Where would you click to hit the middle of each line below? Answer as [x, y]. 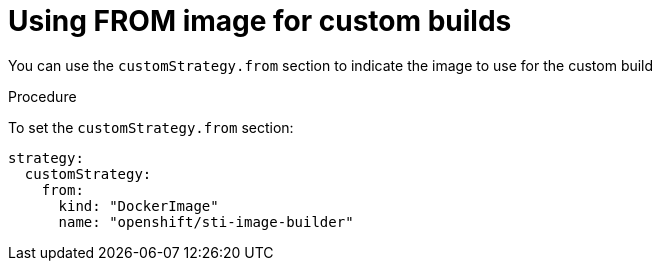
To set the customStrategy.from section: [151, 127]
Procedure [42, 96]
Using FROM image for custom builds [260, 21]
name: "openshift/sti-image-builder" [206, 221]
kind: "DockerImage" [138, 205]
